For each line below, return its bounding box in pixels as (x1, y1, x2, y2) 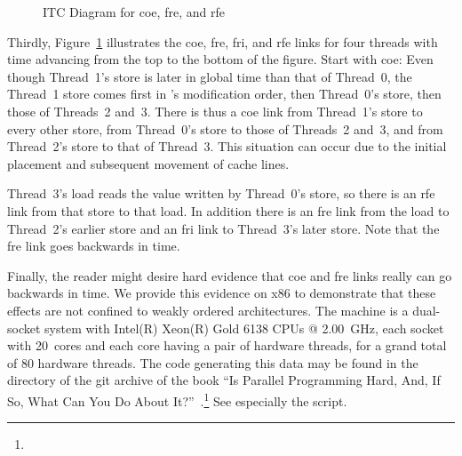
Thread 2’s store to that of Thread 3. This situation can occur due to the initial (7, 137, 447, 156)
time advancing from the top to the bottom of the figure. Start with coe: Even (7, 50, 434, 68)
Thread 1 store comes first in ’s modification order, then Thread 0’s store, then (7, 84, 442, 103)
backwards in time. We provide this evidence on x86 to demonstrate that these (7, 284, 436, 302)
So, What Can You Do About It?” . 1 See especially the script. (7, 388, 347, 410)
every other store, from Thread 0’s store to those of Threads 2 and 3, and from (7, 119, 443, 138)
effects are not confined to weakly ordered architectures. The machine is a (7, 300, 409, 319)
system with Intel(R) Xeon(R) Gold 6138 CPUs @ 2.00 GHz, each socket (44, 318, 444, 337)
